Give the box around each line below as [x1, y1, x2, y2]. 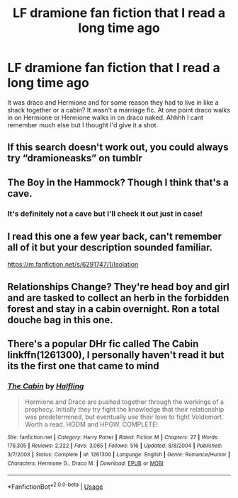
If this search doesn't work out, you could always [7, 141, 229, 154]
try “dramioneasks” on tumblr [7, 152, 143, 164]
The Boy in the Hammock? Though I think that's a [7, 176, 229, 188]
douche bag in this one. [7, 313, 113, 326]
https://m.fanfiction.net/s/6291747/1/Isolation [7, 260, 139, 269]
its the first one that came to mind [7, 360, 159, 372]
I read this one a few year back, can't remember [7, 231, 222, 243]
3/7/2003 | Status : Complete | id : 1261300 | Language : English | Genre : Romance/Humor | [7, 451, 230, 458]
